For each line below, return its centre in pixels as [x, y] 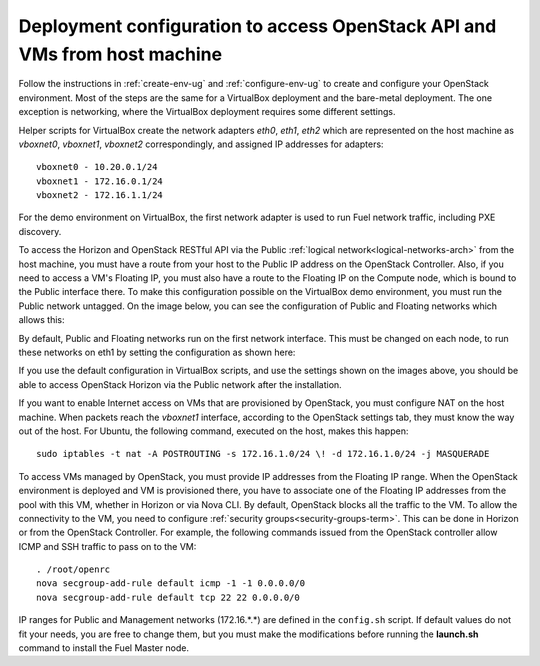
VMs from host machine [120, 54]
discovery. [40, 231]
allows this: [41, 320]
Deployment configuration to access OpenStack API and [257, 26]
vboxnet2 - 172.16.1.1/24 [100, 195]
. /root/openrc [73, 569]
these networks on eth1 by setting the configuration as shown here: [157, 352]
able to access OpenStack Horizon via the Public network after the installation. [180, 384]
